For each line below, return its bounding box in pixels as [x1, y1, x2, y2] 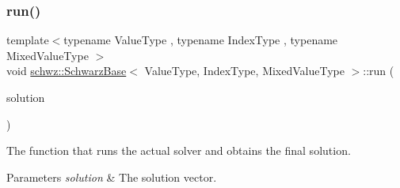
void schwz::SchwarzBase [6, 62, 127, 79]
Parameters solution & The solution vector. [6, 168, 217, 185]
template [6, 32, 49, 48]
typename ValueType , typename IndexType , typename [63, 32, 338, 48]
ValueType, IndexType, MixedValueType [144, 62, 345, 79]
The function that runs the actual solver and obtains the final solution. [6, 142, 351, 159]
